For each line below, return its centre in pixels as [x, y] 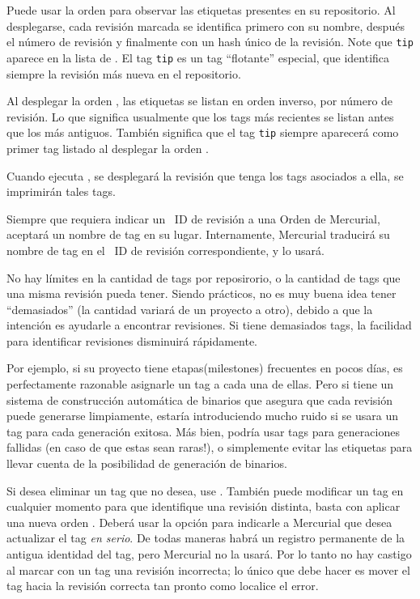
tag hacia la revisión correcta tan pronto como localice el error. [163, 586]
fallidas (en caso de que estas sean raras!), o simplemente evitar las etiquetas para [210, 447]
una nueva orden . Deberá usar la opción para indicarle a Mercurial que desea [199, 522]
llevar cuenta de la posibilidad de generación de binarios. [147, 463]
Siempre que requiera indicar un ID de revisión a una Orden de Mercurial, [193, 218]
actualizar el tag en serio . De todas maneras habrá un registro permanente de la [206, 538]
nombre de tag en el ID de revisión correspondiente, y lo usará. [165, 250]
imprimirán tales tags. [61, 191]
